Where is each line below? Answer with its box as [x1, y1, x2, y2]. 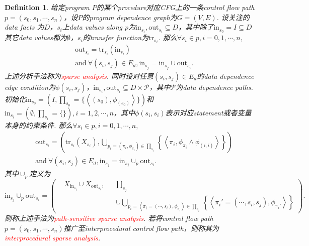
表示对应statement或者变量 [165, 107, 252, 117]
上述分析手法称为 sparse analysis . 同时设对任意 [5, 70, 154, 81]
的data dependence [197, 70, 254, 81]
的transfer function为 [83, 32, 149, 43]
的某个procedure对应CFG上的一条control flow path [96, 2, 255, 12]
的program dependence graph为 [82, 12, 177, 22]
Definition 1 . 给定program [5, 2, 90, 12]
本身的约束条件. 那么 [5, 119, 73, 130]
